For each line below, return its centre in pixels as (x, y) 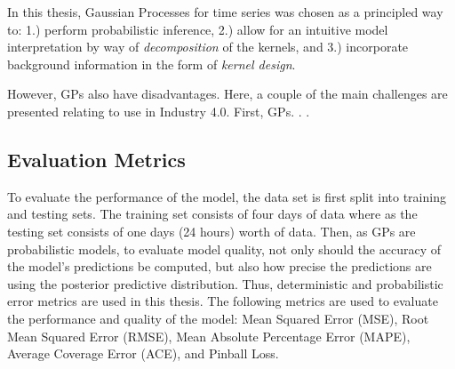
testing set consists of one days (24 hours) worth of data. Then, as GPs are (212, 231)
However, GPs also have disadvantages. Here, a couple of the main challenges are (227, 94)
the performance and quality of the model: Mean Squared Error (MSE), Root (218, 318)
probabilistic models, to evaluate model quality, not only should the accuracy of (224, 249)
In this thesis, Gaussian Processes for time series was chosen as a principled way (225, 12)
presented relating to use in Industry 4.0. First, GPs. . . (159, 111)
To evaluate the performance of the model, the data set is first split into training (227, 196)
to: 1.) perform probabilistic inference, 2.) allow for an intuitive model (198, 29)
